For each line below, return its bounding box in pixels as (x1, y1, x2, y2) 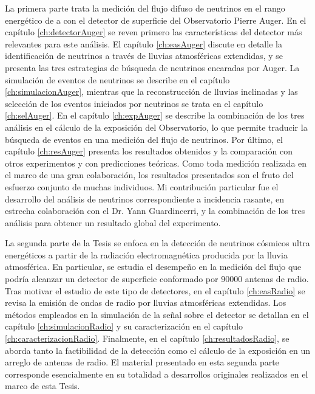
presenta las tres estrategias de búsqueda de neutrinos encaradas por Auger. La (5, 61, 300, 74)
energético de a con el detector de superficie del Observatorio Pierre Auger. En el (5, 13, 307, 26)
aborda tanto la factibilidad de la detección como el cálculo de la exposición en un (5, 344, 310, 356)
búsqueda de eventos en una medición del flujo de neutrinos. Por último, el (5, 133, 283, 145)
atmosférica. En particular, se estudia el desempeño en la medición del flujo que (5, 260, 302, 273)
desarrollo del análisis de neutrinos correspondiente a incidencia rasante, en (5, 192, 284, 205)
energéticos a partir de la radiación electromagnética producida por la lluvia (5, 248, 288, 261)
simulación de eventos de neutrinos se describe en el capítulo (5, 73, 230, 86)
